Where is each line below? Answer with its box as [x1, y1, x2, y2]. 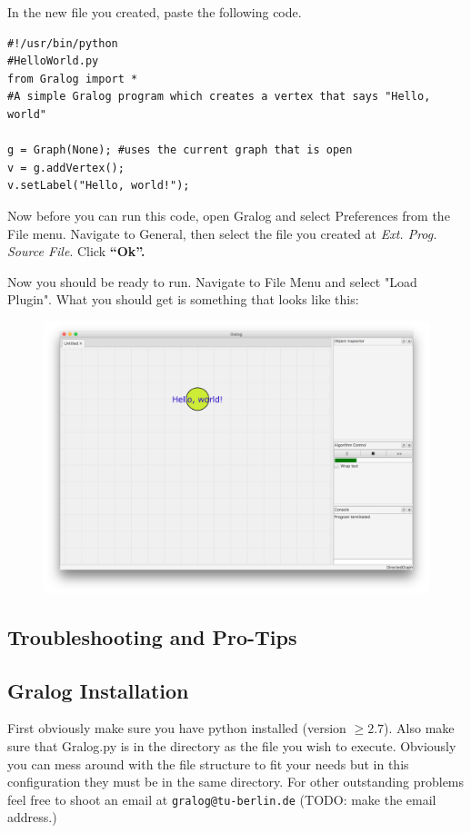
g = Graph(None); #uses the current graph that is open [7, 144, 353, 157]
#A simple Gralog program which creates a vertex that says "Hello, [7, 90, 431, 104]
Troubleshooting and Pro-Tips [7, 622, 297, 650]
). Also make [384, 719, 455, 738]
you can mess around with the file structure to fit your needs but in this [7, 754, 409, 773]
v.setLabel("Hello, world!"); [7, 179, 190, 193]
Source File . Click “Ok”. [7, 242, 145, 261]
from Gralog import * [7, 72, 138, 85]
